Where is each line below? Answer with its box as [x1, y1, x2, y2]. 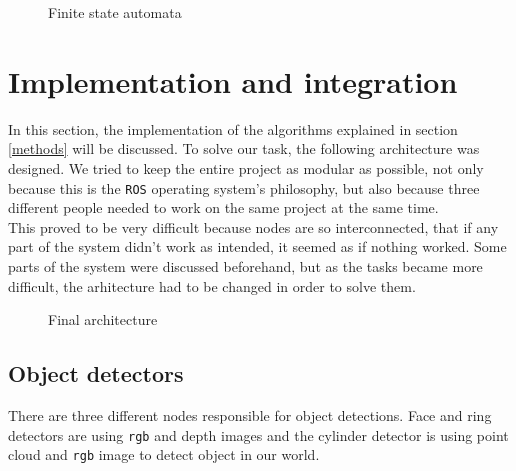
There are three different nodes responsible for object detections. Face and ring [8, 404, 492, 425]
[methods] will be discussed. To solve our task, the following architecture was [8, 138, 480, 159]
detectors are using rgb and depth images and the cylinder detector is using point [8, 424, 509, 445]
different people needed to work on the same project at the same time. [8, 197, 439, 218]
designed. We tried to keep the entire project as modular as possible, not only [8, 157, 484, 178]
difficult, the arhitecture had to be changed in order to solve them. [8, 275, 416, 296]
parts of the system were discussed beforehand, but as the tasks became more [8, 255, 483, 276]
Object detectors [8, 358, 184, 389]
